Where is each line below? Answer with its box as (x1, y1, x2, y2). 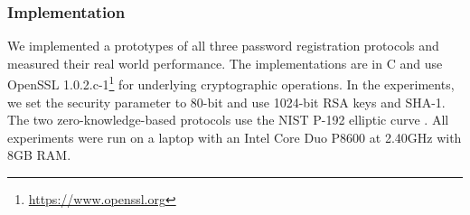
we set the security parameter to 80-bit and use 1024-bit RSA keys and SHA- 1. (7, 92, 446, 111)
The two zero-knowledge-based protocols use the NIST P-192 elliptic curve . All (7, 110, 449, 129)
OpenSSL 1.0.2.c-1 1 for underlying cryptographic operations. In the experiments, (7, 72, 455, 94)
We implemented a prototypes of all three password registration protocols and (7, 36, 439, 55)
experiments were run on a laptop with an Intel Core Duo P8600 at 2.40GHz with (7, 127, 462, 146)
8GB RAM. (7, 145, 71, 164)
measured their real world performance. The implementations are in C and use (7, 53, 443, 72)
